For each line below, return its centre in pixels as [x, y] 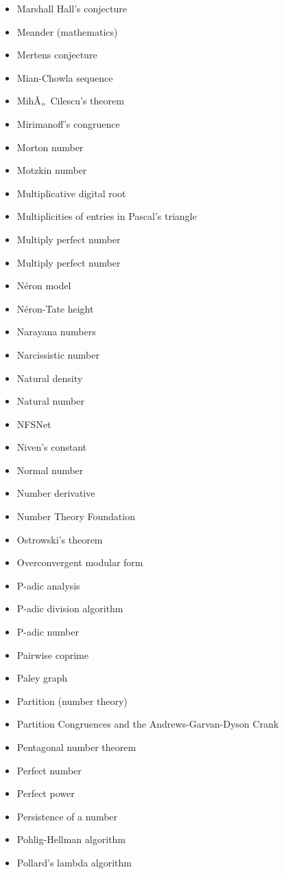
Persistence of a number [67, 816]
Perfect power [46, 793]
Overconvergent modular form [80, 562]
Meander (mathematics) [67, 31]
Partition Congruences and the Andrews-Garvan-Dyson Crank [148, 724]
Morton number [50, 147]
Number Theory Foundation [76, 516]
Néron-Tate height [55, 308]
